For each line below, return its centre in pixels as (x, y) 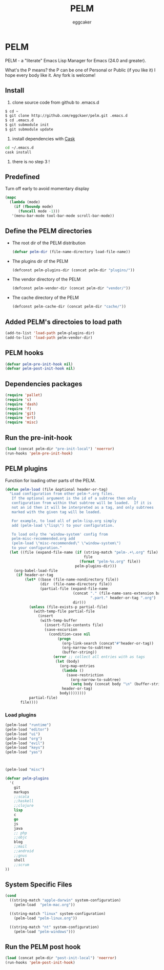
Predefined (22, 177)
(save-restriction (85, 675)
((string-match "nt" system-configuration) (54, 927)
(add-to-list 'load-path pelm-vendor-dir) (49, 338)
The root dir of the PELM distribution (49, 243)
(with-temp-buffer (59, 621)
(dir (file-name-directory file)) (76, 584)
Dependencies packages (44, 384)
